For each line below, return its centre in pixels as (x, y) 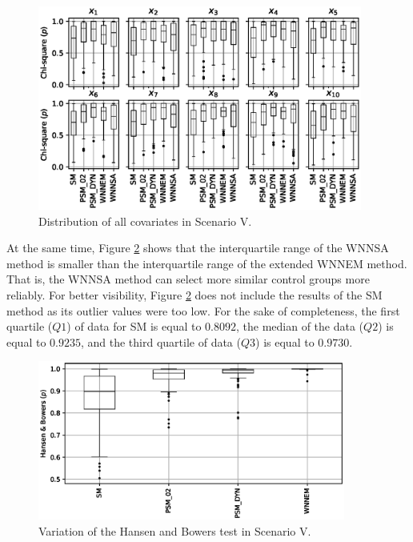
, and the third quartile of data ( (160, 341)
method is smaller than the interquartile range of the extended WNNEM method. (207, 263)
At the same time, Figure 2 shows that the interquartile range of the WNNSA (198, 248)
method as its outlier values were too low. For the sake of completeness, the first (203, 310)
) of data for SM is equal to (134, 326)
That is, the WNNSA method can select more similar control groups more (188, 279)
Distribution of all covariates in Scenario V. (145, 221)
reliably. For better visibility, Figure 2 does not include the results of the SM (194, 295)
